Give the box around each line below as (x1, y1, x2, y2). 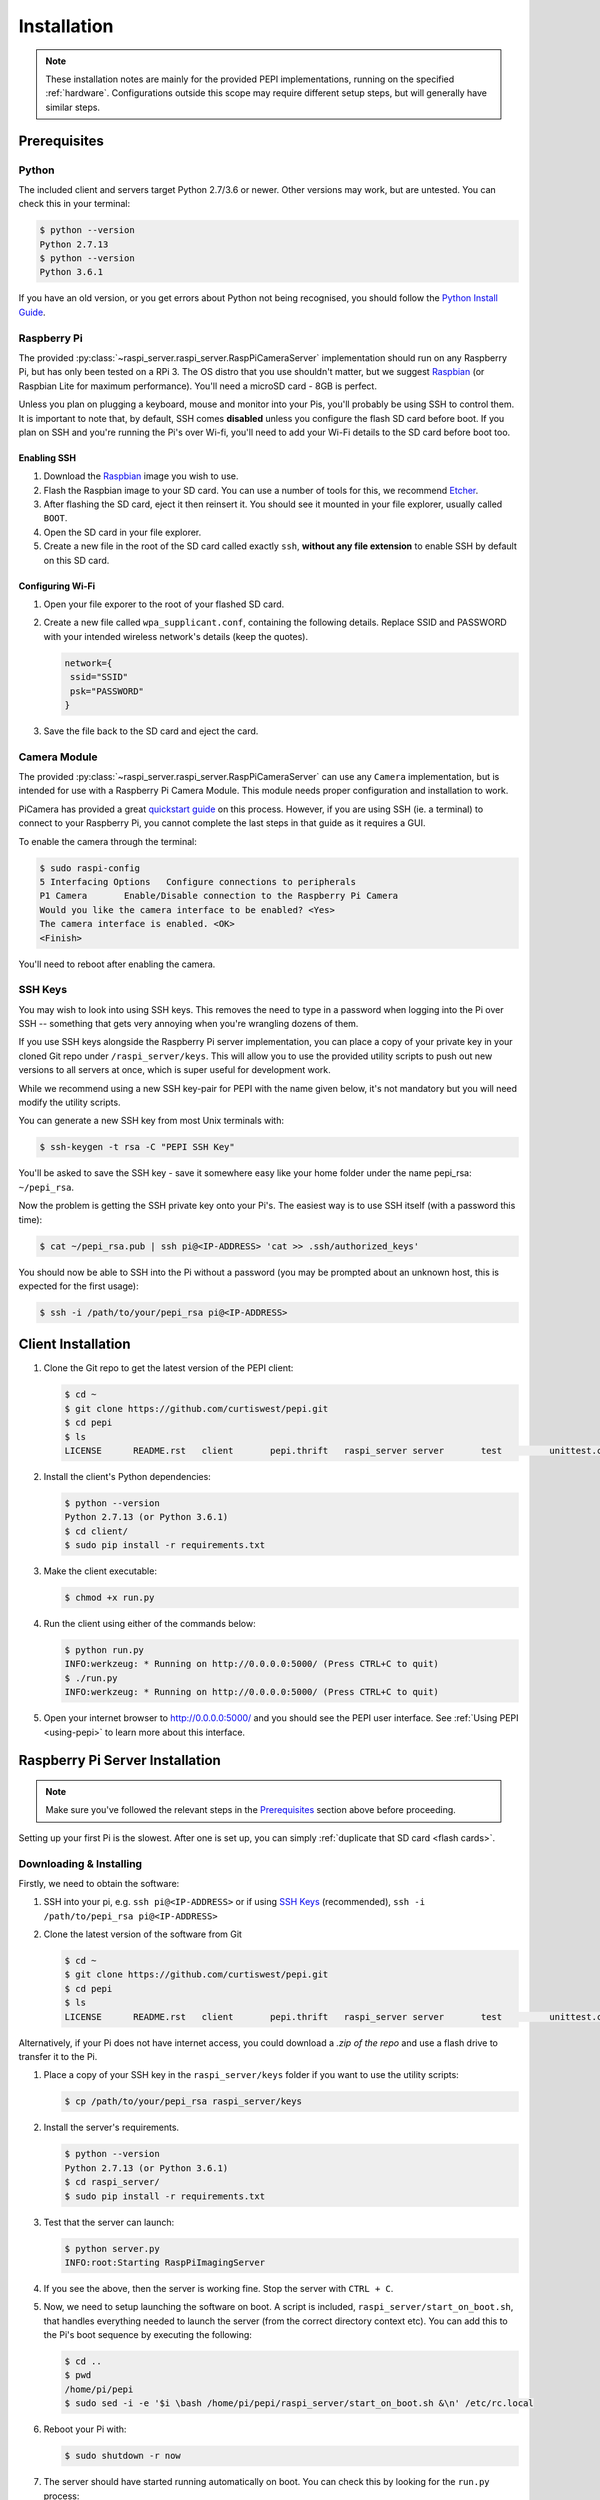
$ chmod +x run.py (64, 1592, 155, 1604)
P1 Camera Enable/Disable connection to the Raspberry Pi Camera (39, 890, 399, 902)
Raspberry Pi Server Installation (18, 1752, 222, 1769)
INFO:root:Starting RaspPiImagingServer (64, 2256, 265, 2268)
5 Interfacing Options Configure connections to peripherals (39, 876, 357, 888)
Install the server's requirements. (43, 2121, 180, 2134)
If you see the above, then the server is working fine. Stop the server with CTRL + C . (43, 2282, 394, 2294)
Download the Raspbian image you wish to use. (43, 470, 239, 482)
